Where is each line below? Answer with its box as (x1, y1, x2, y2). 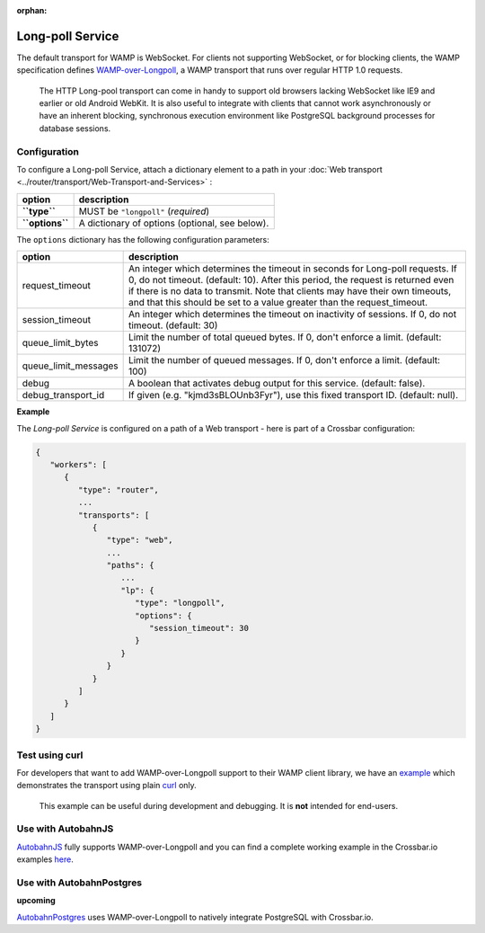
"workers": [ (49, 459, 108, 469)
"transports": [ (77, 510, 150, 520)
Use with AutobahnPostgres (16, 876, 143, 889)
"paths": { (106, 560, 154, 571)
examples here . (16, 854, 74, 865)
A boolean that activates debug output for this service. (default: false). (128, 378, 426, 390)
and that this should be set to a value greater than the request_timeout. (128, 297, 428, 309)
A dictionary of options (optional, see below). (78, 217, 269, 229)
